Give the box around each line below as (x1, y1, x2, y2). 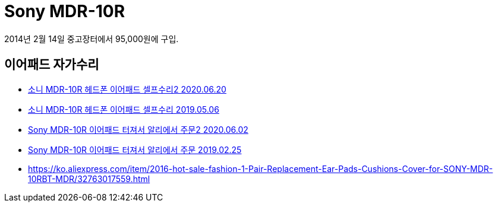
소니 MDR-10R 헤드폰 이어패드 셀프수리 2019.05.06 (28, 104, 219, 114)
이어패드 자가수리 (4, 57, 99, 72)
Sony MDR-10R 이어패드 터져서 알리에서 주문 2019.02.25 (28, 144, 242, 155)
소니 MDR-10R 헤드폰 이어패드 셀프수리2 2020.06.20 (28, 84, 226, 94)
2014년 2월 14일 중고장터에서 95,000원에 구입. (4, 33, 179, 44)
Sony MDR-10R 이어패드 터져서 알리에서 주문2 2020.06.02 (28, 124, 248, 135)
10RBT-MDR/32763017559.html (28, 173, 150, 184)
